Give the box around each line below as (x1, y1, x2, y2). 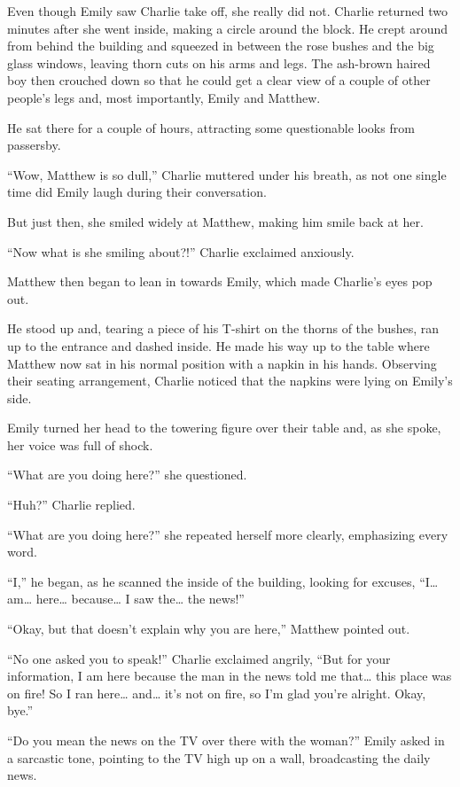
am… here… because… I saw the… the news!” (7, 589, 245, 608)
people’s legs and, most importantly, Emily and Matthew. (7, 88, 321, 106)
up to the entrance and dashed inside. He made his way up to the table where (7, 336, 430, 355)
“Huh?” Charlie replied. (7, 495, 136, 514)
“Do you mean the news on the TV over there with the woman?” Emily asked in (7, 731, 445, 749)
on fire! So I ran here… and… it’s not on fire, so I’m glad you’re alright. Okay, (7, 683, 426, 702)
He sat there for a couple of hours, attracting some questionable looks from (7, 118, 415, 136)
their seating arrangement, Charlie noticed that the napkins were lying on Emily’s (7, 371, 453, 390)
